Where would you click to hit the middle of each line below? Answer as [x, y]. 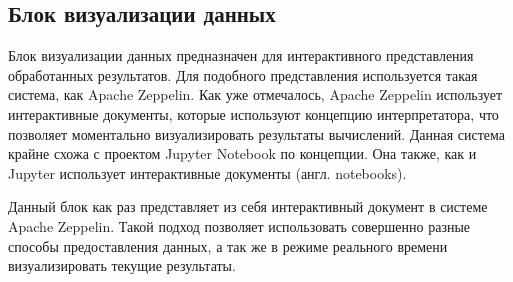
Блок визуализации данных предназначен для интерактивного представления [241, 55]
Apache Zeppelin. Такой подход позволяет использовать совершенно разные [239, 225]
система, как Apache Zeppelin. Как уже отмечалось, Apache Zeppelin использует [255, 94]
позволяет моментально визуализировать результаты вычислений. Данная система [256, 133]
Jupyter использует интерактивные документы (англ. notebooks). [207, 172]
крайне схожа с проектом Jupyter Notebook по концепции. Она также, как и [242, 153]
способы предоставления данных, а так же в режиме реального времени [228, 245]
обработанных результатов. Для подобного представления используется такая [243, 74]
